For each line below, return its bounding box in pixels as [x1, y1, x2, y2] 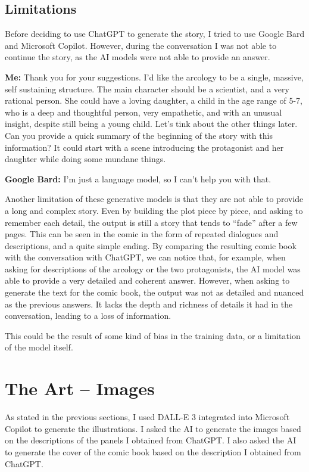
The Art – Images [5, 376, 155, 400]
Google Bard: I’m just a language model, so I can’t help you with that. [5, 172, 271, 185]
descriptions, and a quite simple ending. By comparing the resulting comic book [5, 239, 296, 251]
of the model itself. [5, 341, 73, 353]
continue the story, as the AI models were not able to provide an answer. [5, 51, 270, 63]
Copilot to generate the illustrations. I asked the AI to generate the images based [5, 422, 301, 434]
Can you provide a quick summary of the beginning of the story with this [5, 129, 273, 141]
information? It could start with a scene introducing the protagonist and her [5, 141, 284, 153]
